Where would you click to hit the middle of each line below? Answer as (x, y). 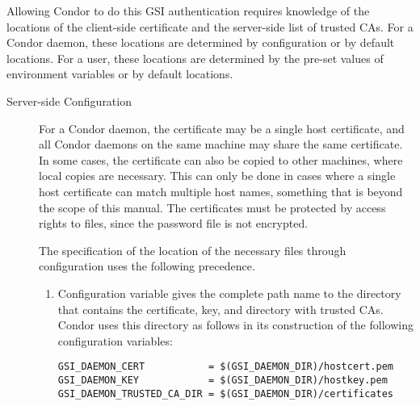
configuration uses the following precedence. (147, 266)
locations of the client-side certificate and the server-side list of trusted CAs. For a (210, 26)
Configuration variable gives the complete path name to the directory (229, 293)
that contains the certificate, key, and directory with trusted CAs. (220, 309)
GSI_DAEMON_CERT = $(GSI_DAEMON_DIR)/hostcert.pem (226, 367)
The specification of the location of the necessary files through (193, 250)
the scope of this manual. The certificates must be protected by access (212, 207)
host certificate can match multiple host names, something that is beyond (221, 191)
